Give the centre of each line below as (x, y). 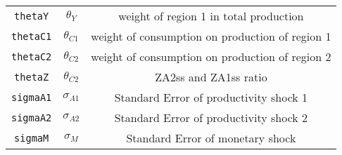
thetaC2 (32, 56)
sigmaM (32, 138)
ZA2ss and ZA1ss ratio (211, 77)
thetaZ (32, 77)
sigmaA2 (32, 117)
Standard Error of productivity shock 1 (211, 97)
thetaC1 (32, 36)
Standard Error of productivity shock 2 (211, 117)
